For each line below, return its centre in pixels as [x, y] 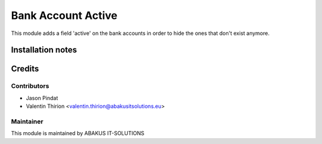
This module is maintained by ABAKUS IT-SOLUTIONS [78, 133]
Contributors [30, 86]
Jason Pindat [42, 98]
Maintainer [27, 121]
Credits [25, 69]
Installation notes [44, 50]
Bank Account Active [64, 15]
